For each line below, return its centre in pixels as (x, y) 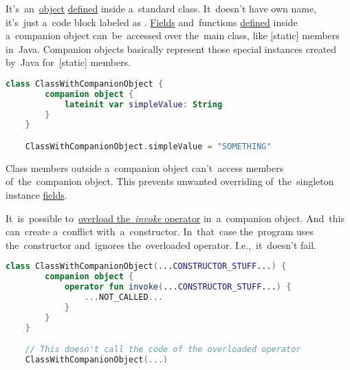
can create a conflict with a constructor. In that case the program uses (160, 231)
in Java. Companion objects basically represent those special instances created (171, 48)
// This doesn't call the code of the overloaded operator (163, 350)
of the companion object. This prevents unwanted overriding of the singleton (170, 181)
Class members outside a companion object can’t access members (145, 167)
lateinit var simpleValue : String (143, 104)
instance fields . (36, 195)
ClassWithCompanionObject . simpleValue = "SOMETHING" (148, 146)
